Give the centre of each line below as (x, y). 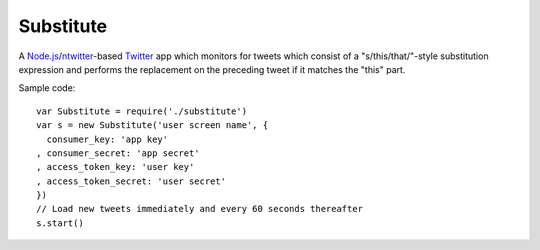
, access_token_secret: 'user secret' (131, 181)
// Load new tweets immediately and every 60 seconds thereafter (200, 209)
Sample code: (47, 88)
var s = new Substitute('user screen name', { (152, 125)
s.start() (60, 223)
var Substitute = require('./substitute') (142, 111)
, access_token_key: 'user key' (115, 167)
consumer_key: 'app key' (107, 139)
